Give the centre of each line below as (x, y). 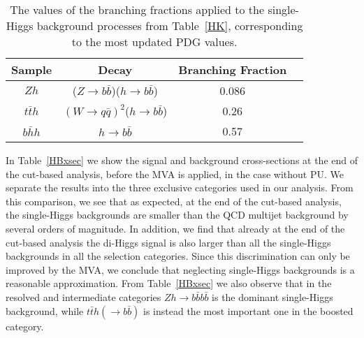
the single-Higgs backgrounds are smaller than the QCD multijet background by (177, 215)
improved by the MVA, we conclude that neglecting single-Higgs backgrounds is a (180, 269)
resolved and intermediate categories (83, 296)
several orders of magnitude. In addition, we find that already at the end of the (175, 228)
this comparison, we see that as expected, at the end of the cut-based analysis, (174, 201)
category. (25, 326)
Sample (32, 69)
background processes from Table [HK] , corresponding (170, 25)
